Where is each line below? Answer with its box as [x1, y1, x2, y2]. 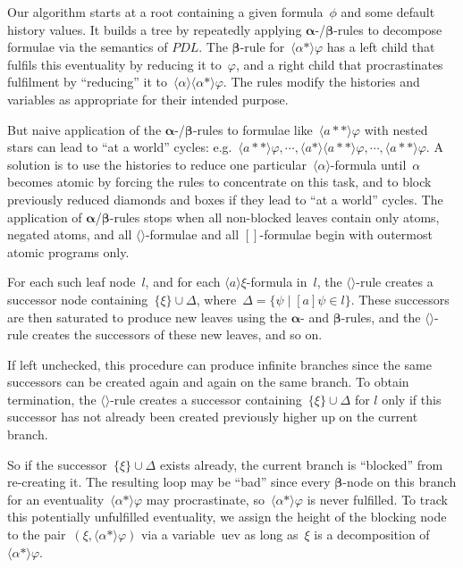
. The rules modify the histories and [223, 72, 420, 91]
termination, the [7, 389, 97, 408]
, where [196, 289, 237, 308]
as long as [244, 525, 299, 544]
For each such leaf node [7, 272, 136, 291]
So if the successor [7, 455, 107, 473]
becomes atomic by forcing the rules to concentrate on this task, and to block [7, 172, 432, 191]
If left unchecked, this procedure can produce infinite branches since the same [7, 355, 432, 373]
